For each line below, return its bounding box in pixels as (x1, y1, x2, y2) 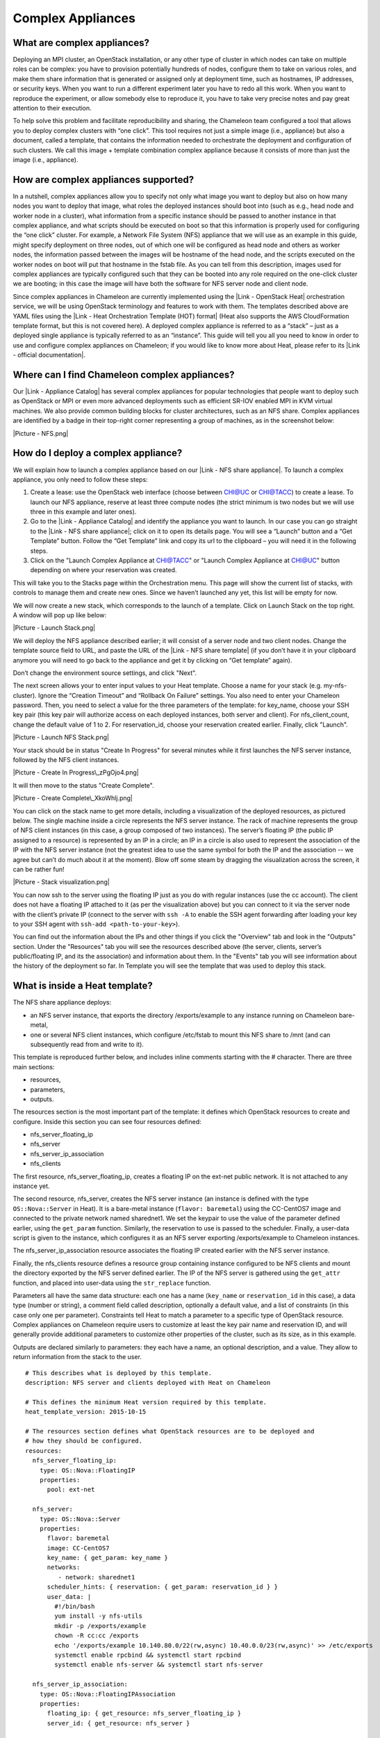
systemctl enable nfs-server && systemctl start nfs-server (54, 1661, 263, 1668)
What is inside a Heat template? (13, 980, 153, 992)
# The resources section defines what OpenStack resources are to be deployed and (25, 1427, 315, 1435)
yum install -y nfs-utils (54, 1612, 142, 1620)
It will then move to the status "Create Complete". (13, 781, 154, 789)
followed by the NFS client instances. (13, 756, 119, 764)
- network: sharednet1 (58, 1573, 135, 1581)
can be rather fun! (13, 865, 65, 873)
